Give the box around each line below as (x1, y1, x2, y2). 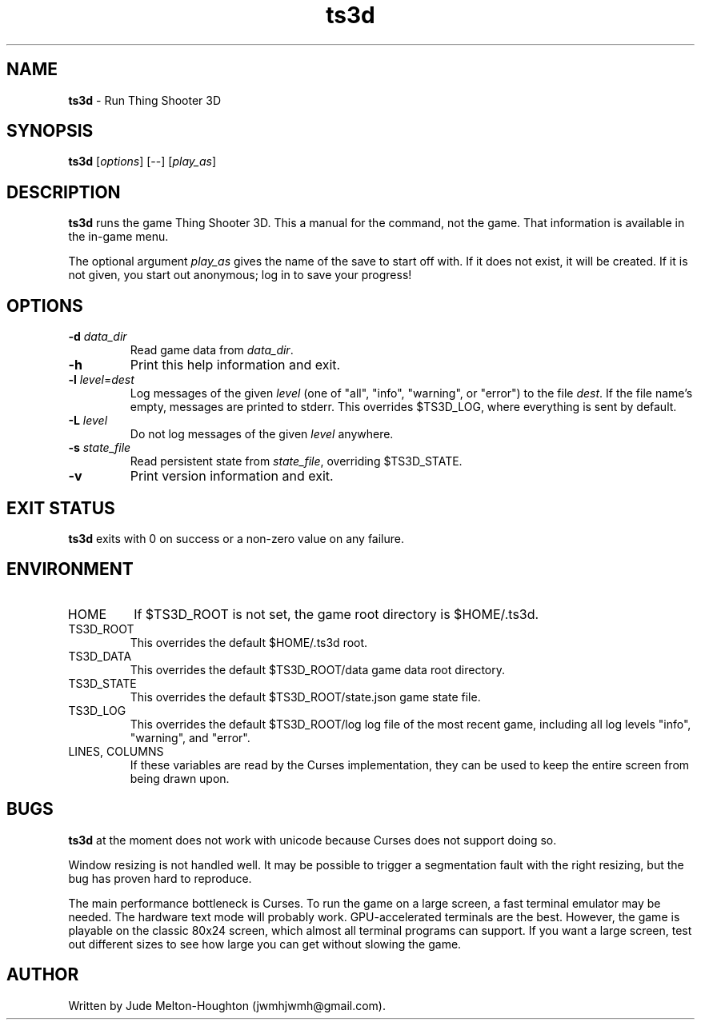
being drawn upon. (130, 771, 230, 785)
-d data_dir (68, 329, 127, 344)
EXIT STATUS (6, 497, 115, 518)
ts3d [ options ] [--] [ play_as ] (68, 154, 216, 169)
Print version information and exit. (130, 468, 334, 485)
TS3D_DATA (68, 649, 132, 663)
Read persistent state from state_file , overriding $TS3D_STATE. (130, 454, 463, 469)
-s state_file (68, 441, 131, 455)
